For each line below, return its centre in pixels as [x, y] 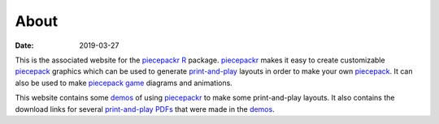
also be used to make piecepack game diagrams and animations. [124, 83]
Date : [24, 45]
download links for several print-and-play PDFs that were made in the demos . [145, 109]
